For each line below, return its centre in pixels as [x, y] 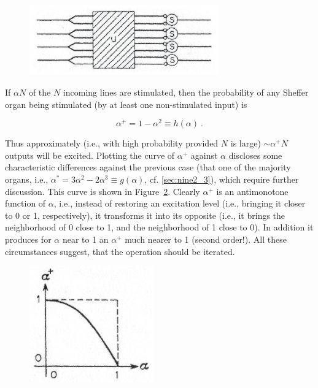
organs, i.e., [27, 179]
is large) [246, 143]
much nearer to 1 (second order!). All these [206, 239]
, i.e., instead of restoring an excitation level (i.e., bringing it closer [180, 203]
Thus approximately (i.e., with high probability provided [112, 143]
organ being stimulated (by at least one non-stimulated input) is [126, 104]
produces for [28, 239]
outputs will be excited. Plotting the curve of [90, 155]
